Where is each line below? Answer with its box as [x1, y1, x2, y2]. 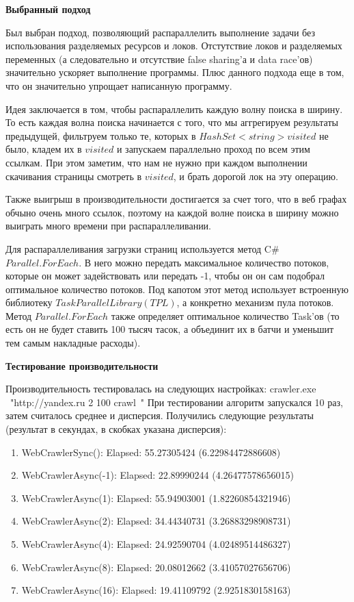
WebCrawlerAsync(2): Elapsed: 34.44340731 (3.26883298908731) [21, 514, 291, 528]
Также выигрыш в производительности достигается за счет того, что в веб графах [5, 192, 347, 206]
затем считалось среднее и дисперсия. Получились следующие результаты [5, 408, 314, 423]
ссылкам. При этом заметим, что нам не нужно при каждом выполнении [5, 155, 308, 169]
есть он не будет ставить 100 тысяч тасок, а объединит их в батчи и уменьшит [5, 322, 334, 336]
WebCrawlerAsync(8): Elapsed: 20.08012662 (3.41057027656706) [21, 560, 291, 574]
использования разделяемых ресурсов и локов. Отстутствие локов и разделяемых [5, 38, 342, 53]
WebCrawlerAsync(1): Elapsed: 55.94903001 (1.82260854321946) [21, 490, 291, 505]
